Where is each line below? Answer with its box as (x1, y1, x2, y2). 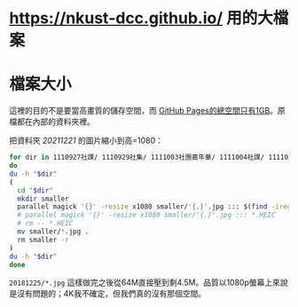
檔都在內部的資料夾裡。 (9, 116, 95, 127)
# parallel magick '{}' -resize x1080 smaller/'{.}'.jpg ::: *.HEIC (17, 210, 276, 220)
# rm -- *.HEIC (17, 219, 74, 228)
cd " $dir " (17, 185, 53, 195)
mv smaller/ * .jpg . (17, 227, 90, 236)
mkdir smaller (17, 194, 69, 203)
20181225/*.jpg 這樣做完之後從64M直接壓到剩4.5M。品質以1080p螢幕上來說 (9, 277, 288, 288)
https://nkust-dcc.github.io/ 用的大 (9, 8, 273, 28)
